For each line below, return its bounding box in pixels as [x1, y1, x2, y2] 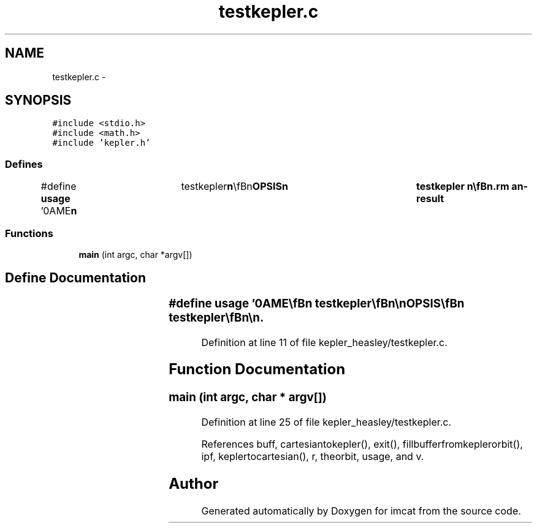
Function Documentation [169, 360, 346, 379]
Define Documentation [5, 270, 146, 286]
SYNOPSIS [5, 92, 72, 108]
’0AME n [40, 205, 77, 217]
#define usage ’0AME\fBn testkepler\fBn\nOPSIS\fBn [169, 296, 465, 311]
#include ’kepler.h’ [52, 138, 151, 148]
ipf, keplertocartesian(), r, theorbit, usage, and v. [201, 450, 424, 463]
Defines [5, 157, 43, 170]
